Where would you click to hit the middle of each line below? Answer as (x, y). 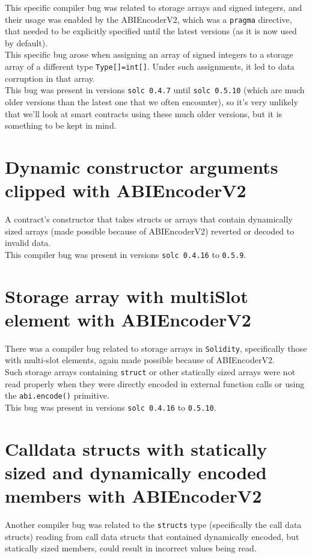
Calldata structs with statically (136, 448)
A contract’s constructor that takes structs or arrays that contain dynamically (149, 219)
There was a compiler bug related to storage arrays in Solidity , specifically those (156, 348)
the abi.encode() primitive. (57, 395)
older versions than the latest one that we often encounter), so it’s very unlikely (151, 101)
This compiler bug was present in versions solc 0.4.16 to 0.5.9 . (126, 254)
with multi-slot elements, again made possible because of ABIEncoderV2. (140, 360)
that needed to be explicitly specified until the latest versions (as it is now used (151, 31)
